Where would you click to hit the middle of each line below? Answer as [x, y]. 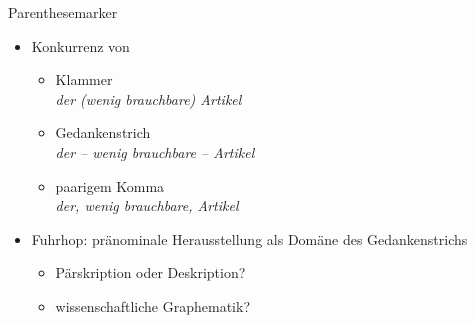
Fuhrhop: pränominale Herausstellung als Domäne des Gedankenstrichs [249, 238]
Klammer [84, 79]
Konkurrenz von [80, 45]
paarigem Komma [110, 185]
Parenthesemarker [63, 12]
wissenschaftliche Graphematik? [153, 305]
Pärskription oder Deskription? [150, 272]
